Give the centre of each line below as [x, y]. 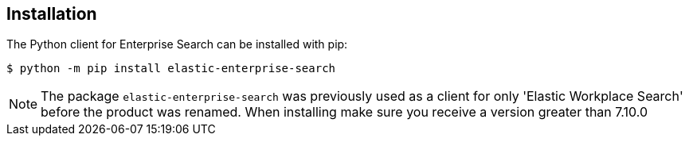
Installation [52, 14]
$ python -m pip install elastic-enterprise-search [171, 69]
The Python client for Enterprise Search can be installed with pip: [177, 44]
